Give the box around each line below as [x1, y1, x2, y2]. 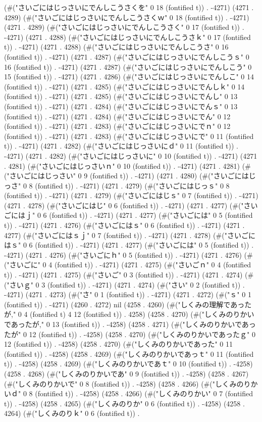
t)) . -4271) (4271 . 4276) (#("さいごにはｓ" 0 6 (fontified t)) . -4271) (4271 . [4, 220, 245, 230]
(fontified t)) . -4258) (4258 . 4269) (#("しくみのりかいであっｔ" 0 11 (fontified [4, 348, 254, 359]
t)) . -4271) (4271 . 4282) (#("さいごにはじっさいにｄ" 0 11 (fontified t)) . [4, 140, 238, 151]
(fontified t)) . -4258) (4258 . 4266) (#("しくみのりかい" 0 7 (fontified [35, 388, 253, 399]
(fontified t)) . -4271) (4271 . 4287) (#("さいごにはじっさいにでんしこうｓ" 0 [4, 51, 249, 62]
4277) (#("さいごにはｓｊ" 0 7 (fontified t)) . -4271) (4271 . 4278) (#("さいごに [4, 229, 255, 240]
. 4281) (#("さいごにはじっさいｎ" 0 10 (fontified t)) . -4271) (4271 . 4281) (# [4, 160, 251, 171]
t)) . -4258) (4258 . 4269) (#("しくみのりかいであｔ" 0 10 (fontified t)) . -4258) [4, 358, 253, 369]
